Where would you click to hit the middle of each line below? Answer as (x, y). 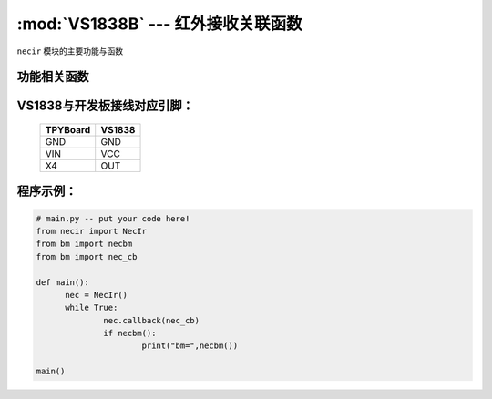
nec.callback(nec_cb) (152, 320)
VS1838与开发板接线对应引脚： (106, 106)
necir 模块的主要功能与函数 (70, 51)
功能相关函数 (53, 77)
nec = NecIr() (96, 295)
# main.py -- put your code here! (113, 218)
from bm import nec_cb (87, 256)
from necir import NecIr (92, 231)
